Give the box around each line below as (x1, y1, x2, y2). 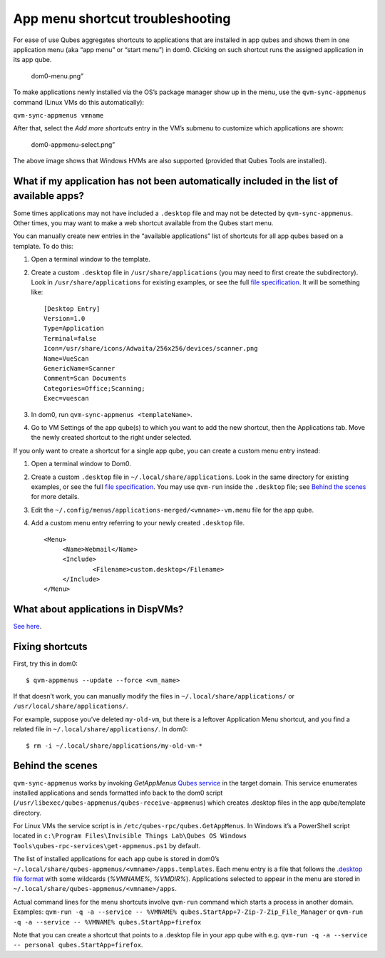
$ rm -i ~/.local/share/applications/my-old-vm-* (26, 741, 203, 750)
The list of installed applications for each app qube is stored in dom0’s (13, 855, 220, 863)
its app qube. (13, 56, 52, 64)
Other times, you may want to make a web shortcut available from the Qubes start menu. (13, 218, 274, 227)
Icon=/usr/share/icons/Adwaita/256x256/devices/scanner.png (43, 344, 258, 353)
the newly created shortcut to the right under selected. (31, 433, 192, 442)
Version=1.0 (43, 314, 86, 323)
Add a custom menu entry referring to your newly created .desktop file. (31, 519, 245, 527)
